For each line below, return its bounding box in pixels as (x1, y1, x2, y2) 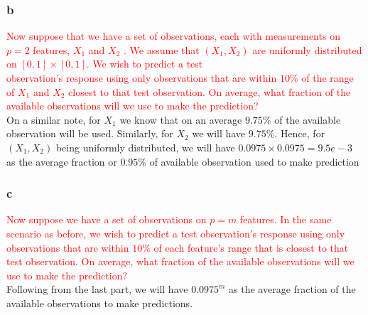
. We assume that (124, 42, 200, 57)
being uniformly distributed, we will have (55, 139, 235, 154)
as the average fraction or (6, 154, 117, 169)
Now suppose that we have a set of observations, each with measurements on (6, 28, 340, 43)
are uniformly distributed (252, 42, 362, 57)
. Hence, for (274, 126, 325, 141)
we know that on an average (119, 112, 242, 127)
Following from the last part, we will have (6, 282, 188, 297)
